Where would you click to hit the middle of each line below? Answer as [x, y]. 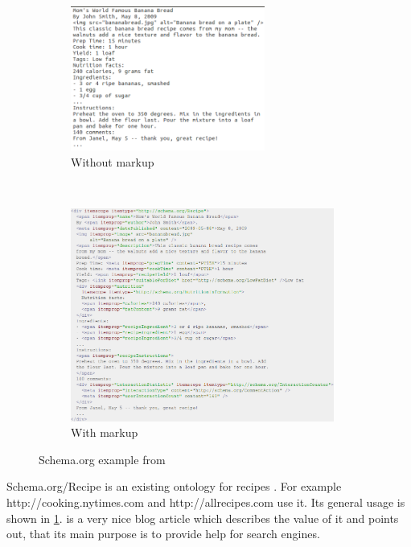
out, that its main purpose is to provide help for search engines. [163, 534]
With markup [105, 432]
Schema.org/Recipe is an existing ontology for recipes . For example [174, 486]
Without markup [113, 161]
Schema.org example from [102, 459]
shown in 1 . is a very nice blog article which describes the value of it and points [203, 518]
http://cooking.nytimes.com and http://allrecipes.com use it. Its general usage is [206, 502]
